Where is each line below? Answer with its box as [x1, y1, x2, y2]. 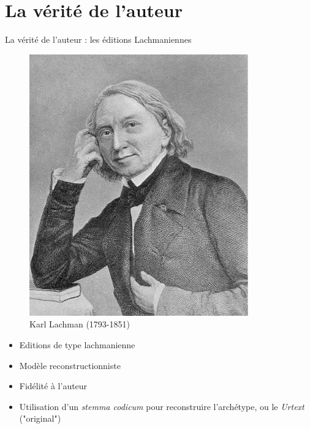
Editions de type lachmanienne [19, 338, 135, 351]
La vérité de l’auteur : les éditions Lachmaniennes [5, 33, 192, 46]
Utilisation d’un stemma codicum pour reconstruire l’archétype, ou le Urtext [19, 400, 304, 412]
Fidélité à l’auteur [19, 379, 88, 392]
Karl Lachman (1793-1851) [29, 318, 130, 330]
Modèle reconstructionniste [19, 359, 121, 371]
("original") [19, 412, 61, 425]
